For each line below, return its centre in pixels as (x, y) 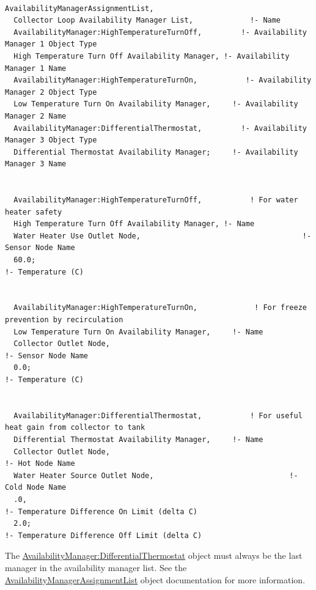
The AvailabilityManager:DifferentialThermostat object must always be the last (154, 555)
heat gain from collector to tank (75, 428)
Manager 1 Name (36, 68)
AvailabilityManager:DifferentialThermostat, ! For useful (158, 415)
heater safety (34, 212)
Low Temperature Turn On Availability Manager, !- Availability (156, 104)
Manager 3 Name (36, 164)
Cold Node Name (36, 488)
